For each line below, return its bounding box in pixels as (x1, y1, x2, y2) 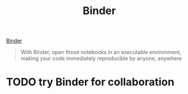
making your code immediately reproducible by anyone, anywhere (20, 55, 182, 62)
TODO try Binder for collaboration (6, 75, 174, 89)
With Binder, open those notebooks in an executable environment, (20, 49, 181, 56)
